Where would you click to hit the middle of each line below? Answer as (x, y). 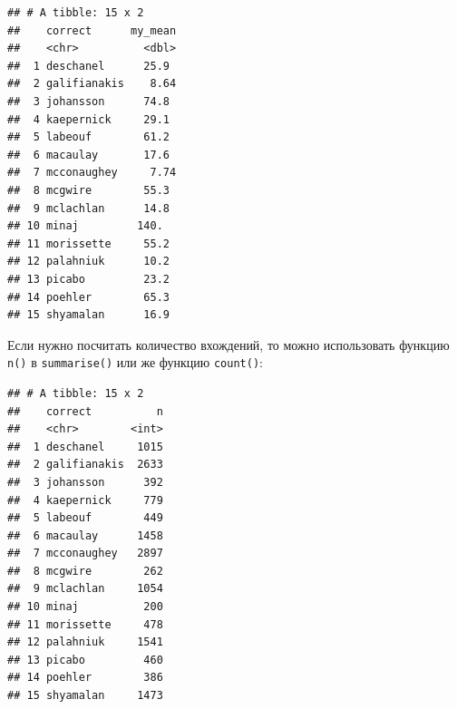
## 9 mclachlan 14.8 (88, 208)
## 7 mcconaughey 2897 (85, 554)
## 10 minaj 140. (85, 226)
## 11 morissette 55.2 (88, 243)
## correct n (85, 411)
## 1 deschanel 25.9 (88, 66)
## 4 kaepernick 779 (85, 500)
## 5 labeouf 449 (85, 518)
